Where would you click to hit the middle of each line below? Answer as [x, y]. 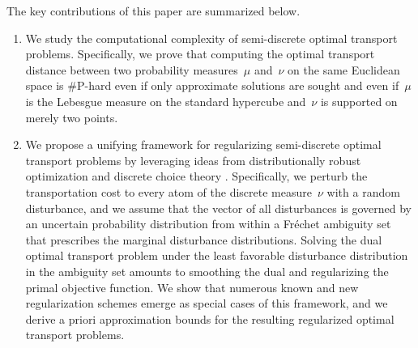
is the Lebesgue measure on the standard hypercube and [166, 101]
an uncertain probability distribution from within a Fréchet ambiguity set [208, 224]
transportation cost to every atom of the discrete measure [168, 191]
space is [45, 85]
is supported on [359, 101]
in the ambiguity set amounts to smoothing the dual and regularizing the [207, 271]
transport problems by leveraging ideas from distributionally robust [193, 160]
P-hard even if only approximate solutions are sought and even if [238, 85]
